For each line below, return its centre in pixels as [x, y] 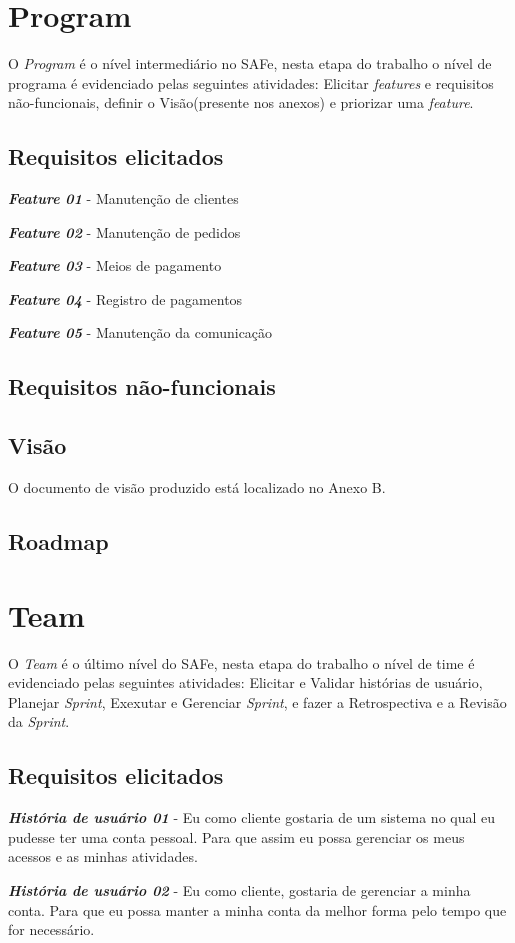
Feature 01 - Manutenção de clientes [123, 198]
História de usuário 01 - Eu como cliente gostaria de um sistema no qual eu [252, 817]
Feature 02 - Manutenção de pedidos [124, 231]
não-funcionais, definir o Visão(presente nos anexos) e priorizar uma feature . [241, 102]
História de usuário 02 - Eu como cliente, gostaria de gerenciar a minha [239, 889]
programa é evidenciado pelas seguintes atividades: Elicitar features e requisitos [251, 82]
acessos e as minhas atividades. [103, 856]
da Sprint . [39, 721]
